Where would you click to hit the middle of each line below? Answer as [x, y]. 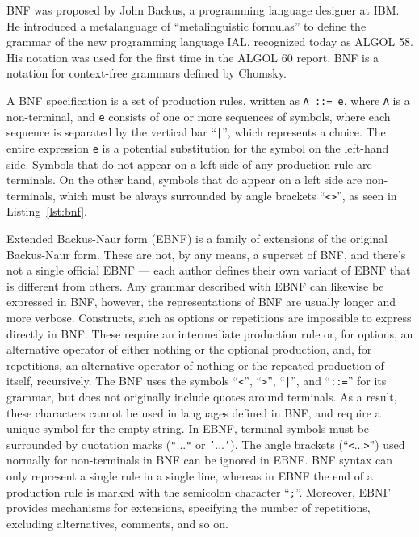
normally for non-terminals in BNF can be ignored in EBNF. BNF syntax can [200, 460]
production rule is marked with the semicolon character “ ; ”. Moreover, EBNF [199, 491]
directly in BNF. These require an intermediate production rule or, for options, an [210, 333]
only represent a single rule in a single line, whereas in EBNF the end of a [190, 476]
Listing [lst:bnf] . [47, 211]
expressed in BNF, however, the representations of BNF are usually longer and [201, 302]
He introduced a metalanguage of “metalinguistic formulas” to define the [186, 25]
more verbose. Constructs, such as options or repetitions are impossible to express [209, 317]
